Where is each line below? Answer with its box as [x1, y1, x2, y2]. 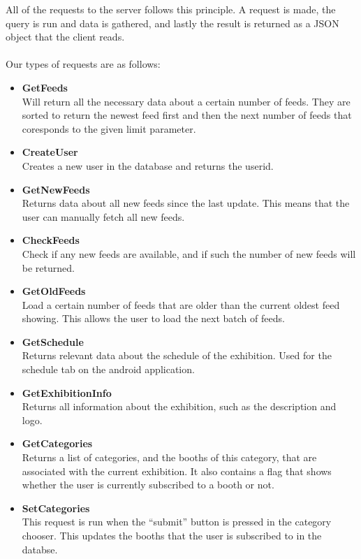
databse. [22, 542, 58, 556]
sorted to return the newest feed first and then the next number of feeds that [22, 108, 352, 122]
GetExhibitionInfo [22, 385, 112, 400]
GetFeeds [22, 80, 68, 94]
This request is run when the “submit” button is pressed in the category [22, 514, 332, 529]
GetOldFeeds [22, 284, 86, 298]
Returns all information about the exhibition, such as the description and [22, 399, 337, 414]
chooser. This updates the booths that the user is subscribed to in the [22, 528, 322, 542]
